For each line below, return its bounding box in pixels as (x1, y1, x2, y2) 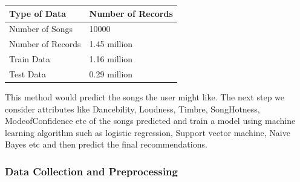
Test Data (9, 67, 46, 80)
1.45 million (89, 37, 133, 50)
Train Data (9, 53, 50, 65)
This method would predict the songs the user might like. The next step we (5, 90, 285, 103)
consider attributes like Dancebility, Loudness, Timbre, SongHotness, (5, 102, 260, 115)
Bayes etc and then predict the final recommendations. (5, 138, 207, 151)
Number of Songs (9, 22, 73, 35)
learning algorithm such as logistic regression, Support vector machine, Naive (5, 126, 290, 138)
